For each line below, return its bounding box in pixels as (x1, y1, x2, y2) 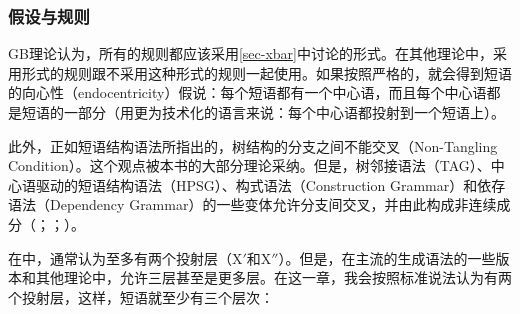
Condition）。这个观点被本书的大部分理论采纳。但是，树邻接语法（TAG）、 (8, 155, 491, 176)
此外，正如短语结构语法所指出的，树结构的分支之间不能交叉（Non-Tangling (8, 135, 498, 156)
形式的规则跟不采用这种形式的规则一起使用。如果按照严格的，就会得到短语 (21, 62, 512, 83)
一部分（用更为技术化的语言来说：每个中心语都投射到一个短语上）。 (63, 102, 505, 122)
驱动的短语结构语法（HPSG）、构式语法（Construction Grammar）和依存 (35, 174, 506, 195)
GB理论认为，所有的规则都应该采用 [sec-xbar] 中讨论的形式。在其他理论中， (8, 43, 493, 64)
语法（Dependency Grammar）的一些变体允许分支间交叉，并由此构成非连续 (8, 194, 497, 215)
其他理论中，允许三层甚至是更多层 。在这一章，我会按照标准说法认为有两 (35, 267, 512, 288)
